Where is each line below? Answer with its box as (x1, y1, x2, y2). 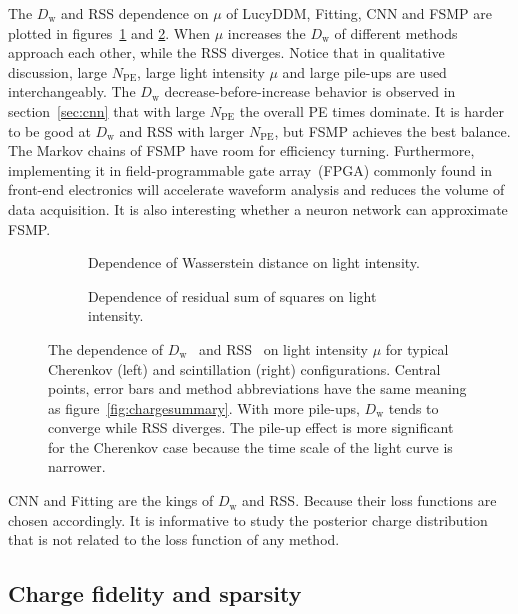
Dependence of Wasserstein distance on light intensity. (88, 252, 420, 273)
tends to (388, 397, 439, 418)
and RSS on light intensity (198, 338, 368, 359)
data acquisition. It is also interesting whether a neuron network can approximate (8, 198, 508, 219)
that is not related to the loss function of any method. (8, 529, 340, 550)
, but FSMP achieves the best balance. (274, 120, 511, 141)
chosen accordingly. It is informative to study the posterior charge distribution (8, 509, 488, 530)
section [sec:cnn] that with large (8, 100, 205, 121)
